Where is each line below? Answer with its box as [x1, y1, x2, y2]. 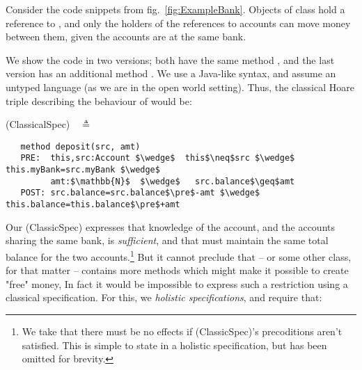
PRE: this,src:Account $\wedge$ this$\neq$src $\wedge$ [20, 153, 295, 163]
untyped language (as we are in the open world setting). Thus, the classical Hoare [6, 79, 354, 94]
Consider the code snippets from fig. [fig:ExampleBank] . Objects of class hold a [6, 2, 345, 16]
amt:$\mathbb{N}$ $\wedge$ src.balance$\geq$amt [50, 176, 295, 186]
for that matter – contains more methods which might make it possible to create [6, 263, 349, 277]
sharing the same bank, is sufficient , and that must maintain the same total [6, 233, 329, 248]
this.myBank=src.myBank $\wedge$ [6, 165, 160, 175]
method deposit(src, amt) [20, 141, 141, 152]
